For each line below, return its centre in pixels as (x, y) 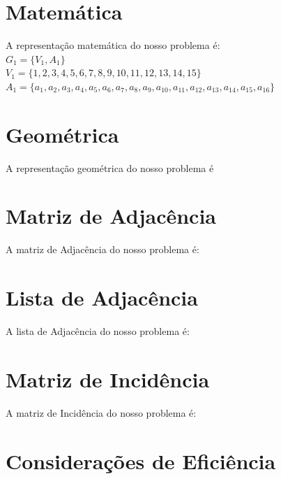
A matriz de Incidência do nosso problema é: (101, 412)
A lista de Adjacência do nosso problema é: (98, 331)
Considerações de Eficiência (141, 460)
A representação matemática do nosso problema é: (113, 45)
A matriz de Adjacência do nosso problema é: (102, 249)
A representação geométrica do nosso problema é (110, 167)
